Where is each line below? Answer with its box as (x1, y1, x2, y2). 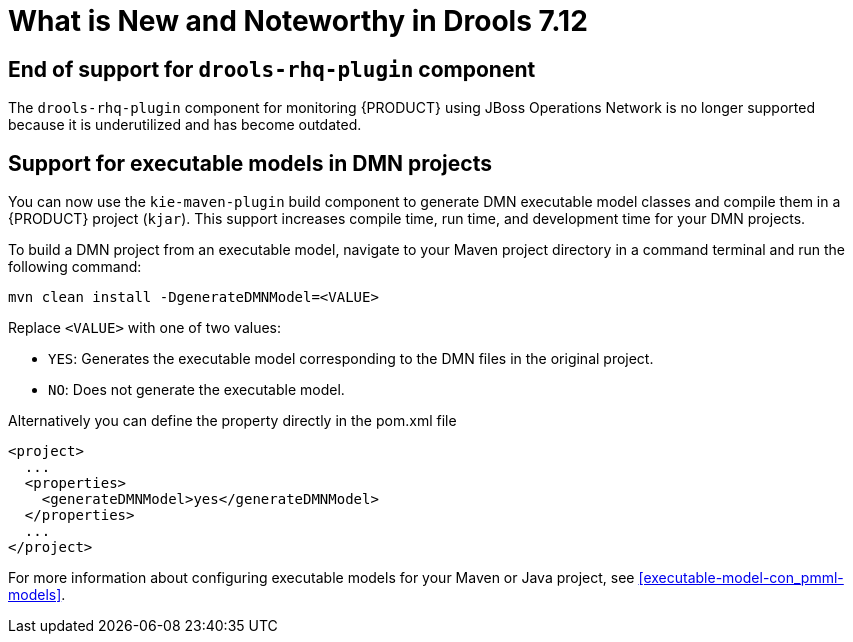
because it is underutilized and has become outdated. (8, 116, 362, 134)
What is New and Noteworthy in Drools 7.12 (8, 4, 588, 38)
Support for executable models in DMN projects (8, 150, 492, 176)
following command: (8, 258, 142, 276)
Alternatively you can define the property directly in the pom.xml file (8, 412, 457, 430)
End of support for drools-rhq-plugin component (8, 56, 536, 82)
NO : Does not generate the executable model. (48, 381, 345, 399)
